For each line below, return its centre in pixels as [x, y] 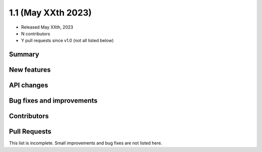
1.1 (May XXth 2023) [50, 13]
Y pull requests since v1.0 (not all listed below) [67, 41]
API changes [29, 85]
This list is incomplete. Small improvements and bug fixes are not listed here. [86, 143]
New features [30, 70]
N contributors [36, 33]
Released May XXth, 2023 [47, 27]
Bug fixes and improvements [53, 101]
